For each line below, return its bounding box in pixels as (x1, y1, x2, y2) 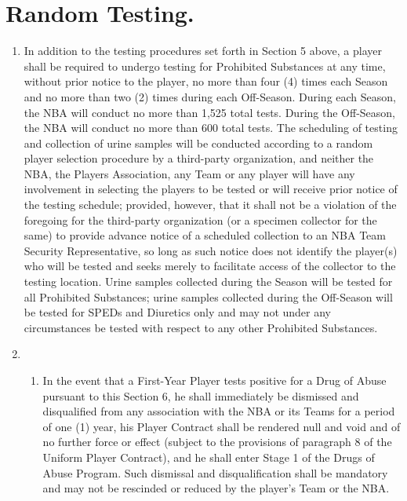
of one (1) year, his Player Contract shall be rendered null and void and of (42, 418, 401, 434)
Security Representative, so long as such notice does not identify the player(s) (24, 242, 398, 258)
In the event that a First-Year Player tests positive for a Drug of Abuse (42, 372, 387, 388)
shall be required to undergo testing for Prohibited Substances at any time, (24, 57, 386, 74)
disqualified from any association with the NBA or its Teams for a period (42, 403, 395, 419)
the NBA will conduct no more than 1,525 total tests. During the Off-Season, (24, 104, 395, 120)
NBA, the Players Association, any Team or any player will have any (24, 165, 355, 181)
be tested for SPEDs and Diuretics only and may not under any (24, 304, 332, 320)
